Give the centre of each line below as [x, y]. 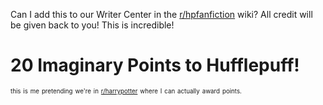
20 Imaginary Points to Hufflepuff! [155, 65]
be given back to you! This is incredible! [92, 25]
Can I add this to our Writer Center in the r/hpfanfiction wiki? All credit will [161, 14]
